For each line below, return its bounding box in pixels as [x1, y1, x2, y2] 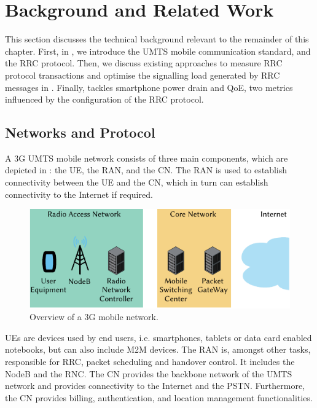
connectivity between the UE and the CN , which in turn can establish [5, 176, 268, 189]
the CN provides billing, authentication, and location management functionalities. [5, 391, 313, 404]
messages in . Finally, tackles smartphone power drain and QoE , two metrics [5, 80, 293, 93]
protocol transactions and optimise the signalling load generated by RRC [5, 68, 280, 81]
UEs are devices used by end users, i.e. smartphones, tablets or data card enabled [5, 331, 312, 343]
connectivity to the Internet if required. [5, 187, 153, 200]
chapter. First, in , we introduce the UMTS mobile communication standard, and [5, 44, 311, 57]
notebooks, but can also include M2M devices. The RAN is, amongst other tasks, [5, 343, 311, 356]
